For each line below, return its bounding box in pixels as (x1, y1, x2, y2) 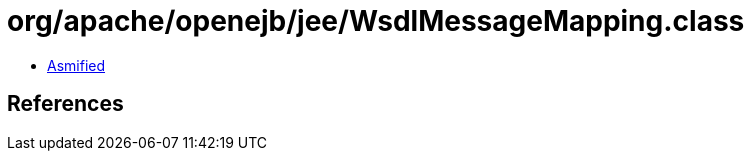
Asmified (47, 56, 106, 74)
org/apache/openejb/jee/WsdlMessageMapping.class (7, 4, 745, 38)
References (7, 91, 124, 117)
